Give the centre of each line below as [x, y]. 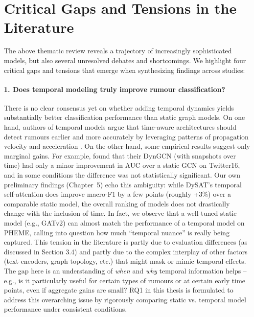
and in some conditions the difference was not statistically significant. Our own [122, 175]
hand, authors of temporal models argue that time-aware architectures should [120, 127]
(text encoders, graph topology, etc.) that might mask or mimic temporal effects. [125, 261]
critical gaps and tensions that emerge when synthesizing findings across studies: [125, 70]
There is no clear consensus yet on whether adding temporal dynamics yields [119, 107]
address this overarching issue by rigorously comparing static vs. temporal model [125, 299]
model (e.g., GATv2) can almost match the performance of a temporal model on [124, 223]
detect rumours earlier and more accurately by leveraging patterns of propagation [126, 136]
